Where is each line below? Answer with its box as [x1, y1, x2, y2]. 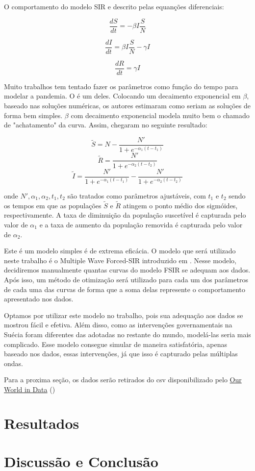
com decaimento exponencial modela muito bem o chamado [71, 110, 250, 120]
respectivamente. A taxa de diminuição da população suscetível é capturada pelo [4, 210, 246, 220]
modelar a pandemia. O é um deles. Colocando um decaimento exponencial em [4, 91, 241, 101]
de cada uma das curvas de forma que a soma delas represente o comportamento [4, 284, 246, 294]
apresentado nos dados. [4, 294, 74, 304]
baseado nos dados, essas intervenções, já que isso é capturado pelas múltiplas [4, 348, 238, 359]
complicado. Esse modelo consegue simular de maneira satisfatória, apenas [4, 339, 228, 349]
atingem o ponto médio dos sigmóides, [123, 200, 238, 210]
